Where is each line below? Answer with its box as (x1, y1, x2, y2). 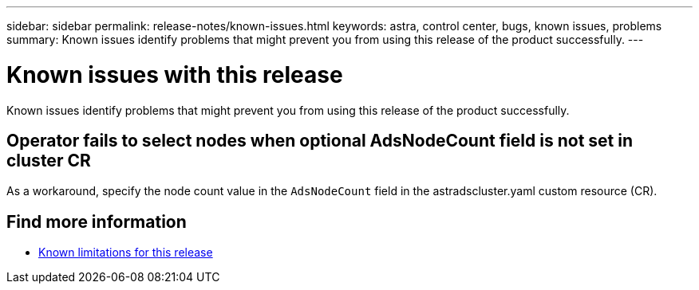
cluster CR (6, 150, 91, 170)
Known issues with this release (6, 61, 343, 88)
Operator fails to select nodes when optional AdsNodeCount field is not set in (6, 130, 634, 151)
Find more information (6, 211, 187, 232)
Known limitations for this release (38, 245, 213, 260)
